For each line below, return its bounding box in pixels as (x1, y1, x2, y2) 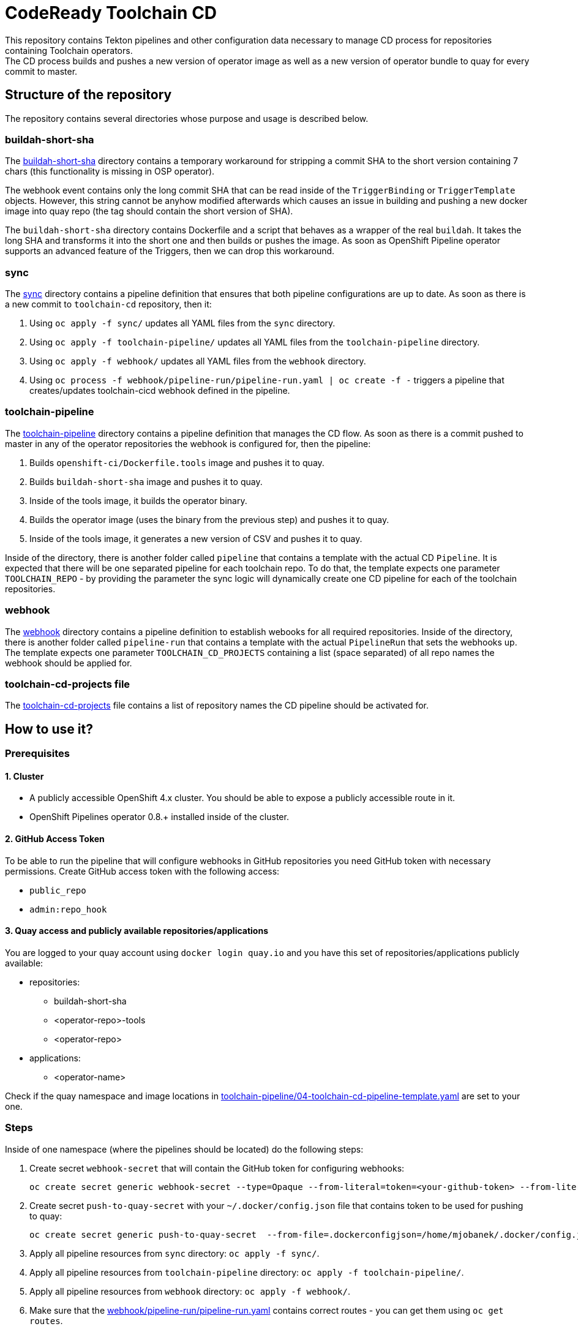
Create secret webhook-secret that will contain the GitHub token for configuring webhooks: (29, 1162, 405, 1173)
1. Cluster (5, 770, 44, 781)
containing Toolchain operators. (5, 45, 133, 56)
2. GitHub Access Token (5, 834, 105, 845)
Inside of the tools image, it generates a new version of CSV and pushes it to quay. (29, 533, 362, 544)
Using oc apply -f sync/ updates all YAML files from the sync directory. (29, 318, 336, 329)
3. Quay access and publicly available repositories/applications (5, 925, 269, 936)
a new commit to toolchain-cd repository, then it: (5, 299, 212, 310)
